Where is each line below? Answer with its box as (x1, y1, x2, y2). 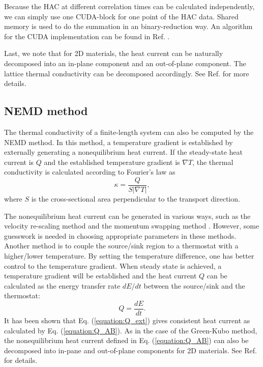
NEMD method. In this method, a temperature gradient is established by (4, 136, 233, 147)
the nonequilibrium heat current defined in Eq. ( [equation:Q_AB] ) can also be (4, 335, 249, 346)
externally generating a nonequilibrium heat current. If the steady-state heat (4, 147, 243, 157)
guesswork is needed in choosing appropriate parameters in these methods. (4, 230, 237, 241)
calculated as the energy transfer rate (4, 280, 121, 291)
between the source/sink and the (143, 280, 245, 291)
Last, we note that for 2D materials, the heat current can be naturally (4, 48, 223, 59)
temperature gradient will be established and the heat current (4, 270, 197, 281)
